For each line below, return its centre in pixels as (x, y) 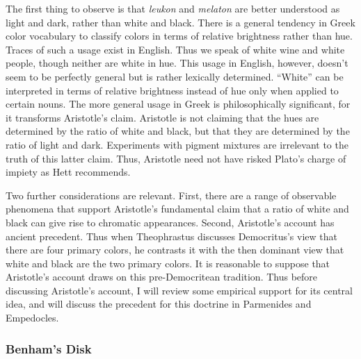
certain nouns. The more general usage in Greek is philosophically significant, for (178, 104)
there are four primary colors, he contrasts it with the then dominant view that (175, 250)
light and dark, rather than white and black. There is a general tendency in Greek (180, 22)
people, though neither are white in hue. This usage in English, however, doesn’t (177, 63)
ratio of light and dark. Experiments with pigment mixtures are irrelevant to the (177, 144)
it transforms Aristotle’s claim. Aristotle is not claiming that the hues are (162, 117)
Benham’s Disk (49, 348)
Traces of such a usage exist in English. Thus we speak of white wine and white (175, 49)
